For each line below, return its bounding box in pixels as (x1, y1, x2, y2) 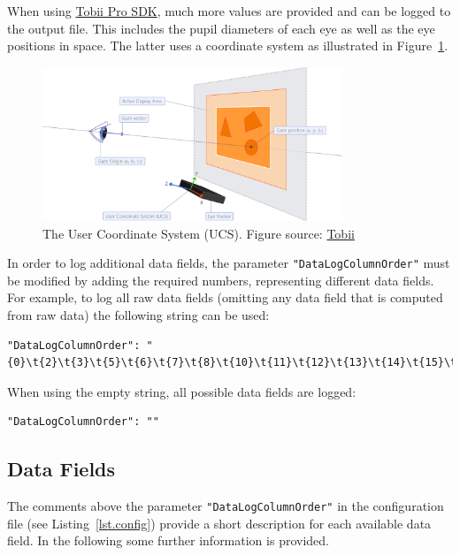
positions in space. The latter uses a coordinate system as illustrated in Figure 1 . (7, 36, 448, 55)
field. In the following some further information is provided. (7, 531, 329, 550)
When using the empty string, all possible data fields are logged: (7, 382, 356, 400)
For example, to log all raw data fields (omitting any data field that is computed (7, 288, 443, 307)
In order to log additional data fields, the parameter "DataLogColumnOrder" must (7, 254, 450, 272)
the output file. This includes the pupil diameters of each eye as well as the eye (7, 19, 435, 37)
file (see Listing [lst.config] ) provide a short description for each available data (7, 513, 432, 532)
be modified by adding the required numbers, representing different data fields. (7, 270, 434, 289)
